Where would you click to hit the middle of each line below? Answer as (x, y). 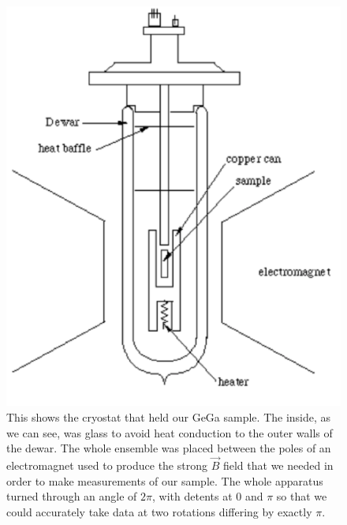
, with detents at (192, 496)
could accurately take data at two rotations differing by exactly (159, 511)
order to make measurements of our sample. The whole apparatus (165, 480)
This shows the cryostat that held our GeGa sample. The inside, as (169, 417)
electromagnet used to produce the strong (107, 465)
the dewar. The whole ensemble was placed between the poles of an (169, 448)
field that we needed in (278, 465)
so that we (302, 496)
